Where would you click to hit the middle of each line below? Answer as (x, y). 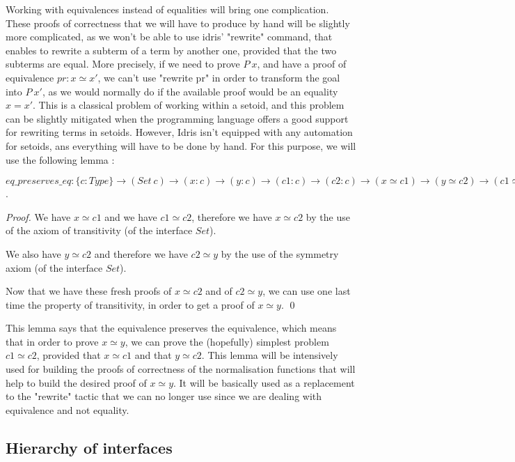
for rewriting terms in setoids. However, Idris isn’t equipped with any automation (179, 132)
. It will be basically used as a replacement (264, 382)
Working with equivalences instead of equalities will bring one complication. (167, 9)
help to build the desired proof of (76, 382)
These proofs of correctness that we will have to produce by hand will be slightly (178, 23)
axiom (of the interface (54, 267)
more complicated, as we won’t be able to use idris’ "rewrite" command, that (169, 37)
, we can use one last (307, 291)
